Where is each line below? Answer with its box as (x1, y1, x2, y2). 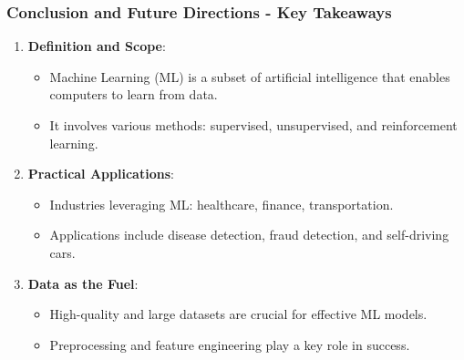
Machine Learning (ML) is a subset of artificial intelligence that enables (49, 67, 450, 86)
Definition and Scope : (27, 36, 166, 56)
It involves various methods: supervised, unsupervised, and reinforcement (49, 116, 458, 134)
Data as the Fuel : (27, 273, 139, 293)
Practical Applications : (27, 164, 174, 183)
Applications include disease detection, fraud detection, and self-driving (49, 225, 449, 244)
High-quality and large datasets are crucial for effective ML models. (49, 304, 428, 324)
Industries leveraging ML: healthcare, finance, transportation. (49, 194, 394, 213)
